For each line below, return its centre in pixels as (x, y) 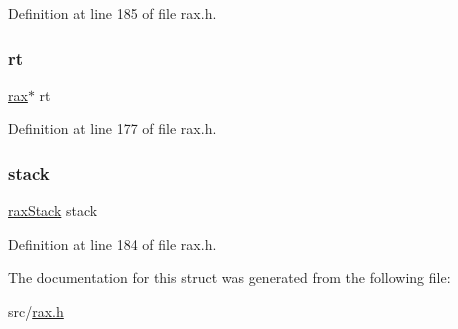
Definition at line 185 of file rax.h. (112, 13)
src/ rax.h (36, 311)
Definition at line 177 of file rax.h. (112, 128)
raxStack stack (53, 210)
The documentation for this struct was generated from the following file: (229, 277)
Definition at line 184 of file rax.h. (112, 243)
